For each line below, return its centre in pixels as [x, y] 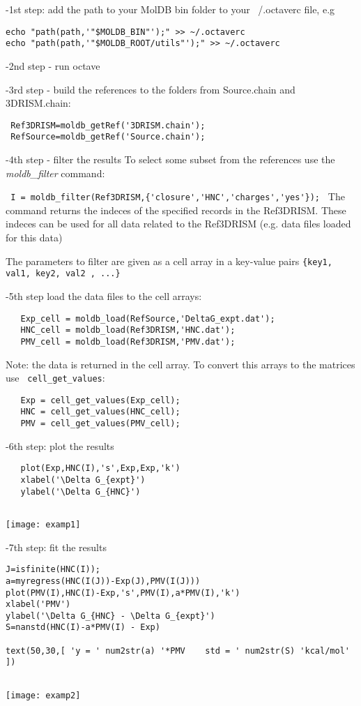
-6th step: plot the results [60, 445]
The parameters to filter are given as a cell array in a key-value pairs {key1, [169, 261]
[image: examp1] [43, 524]
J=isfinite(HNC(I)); [53, 570]
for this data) [34, 238]
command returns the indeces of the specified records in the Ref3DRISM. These [176, 210]
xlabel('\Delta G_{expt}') [83, 480]
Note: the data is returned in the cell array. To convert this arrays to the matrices [180, 364]
